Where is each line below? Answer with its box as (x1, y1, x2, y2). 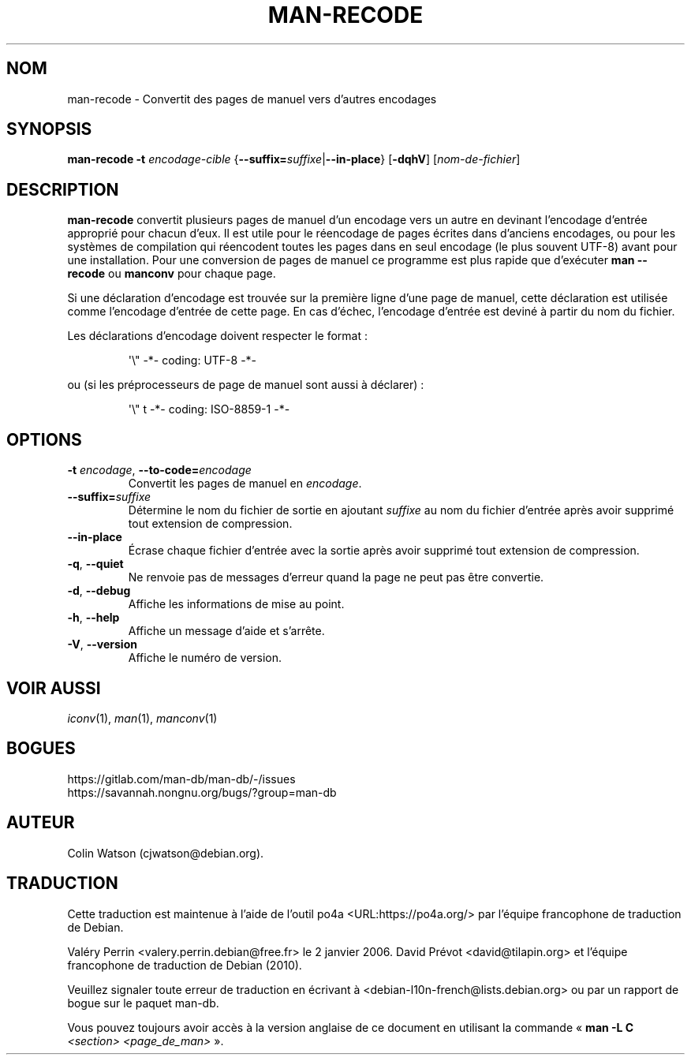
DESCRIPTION (6, 179, 119, 200)
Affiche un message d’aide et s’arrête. (128, 624, 325, 638)
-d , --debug (67, 584, 131, 598)
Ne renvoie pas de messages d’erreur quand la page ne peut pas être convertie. (128, 570, 544, 585)
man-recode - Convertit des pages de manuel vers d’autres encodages (67, 92, 437, 106)
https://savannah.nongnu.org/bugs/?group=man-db (67, 785, 337, 799)
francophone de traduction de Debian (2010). (67, 958, 302, 972)
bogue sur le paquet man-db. (67, 996, 219, 1010)
